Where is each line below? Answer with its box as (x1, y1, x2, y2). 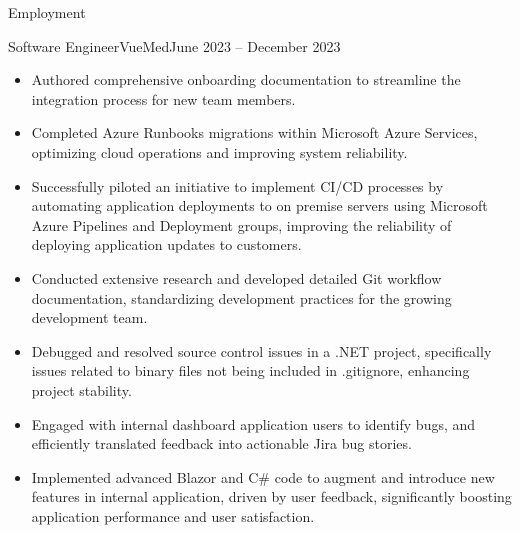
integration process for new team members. (31, 88, 296, 109)
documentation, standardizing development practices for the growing (31, 287, 452, 308)
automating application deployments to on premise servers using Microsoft (31, 195, 488, 216)
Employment (8, 2, 86, 22)
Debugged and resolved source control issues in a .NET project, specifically (31, 340, 492, 361)
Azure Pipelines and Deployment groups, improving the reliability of (31, 214, 452, 235)
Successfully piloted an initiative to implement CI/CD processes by (31, 175, 444, 196)
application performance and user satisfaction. (31, 505, 315, 526)
